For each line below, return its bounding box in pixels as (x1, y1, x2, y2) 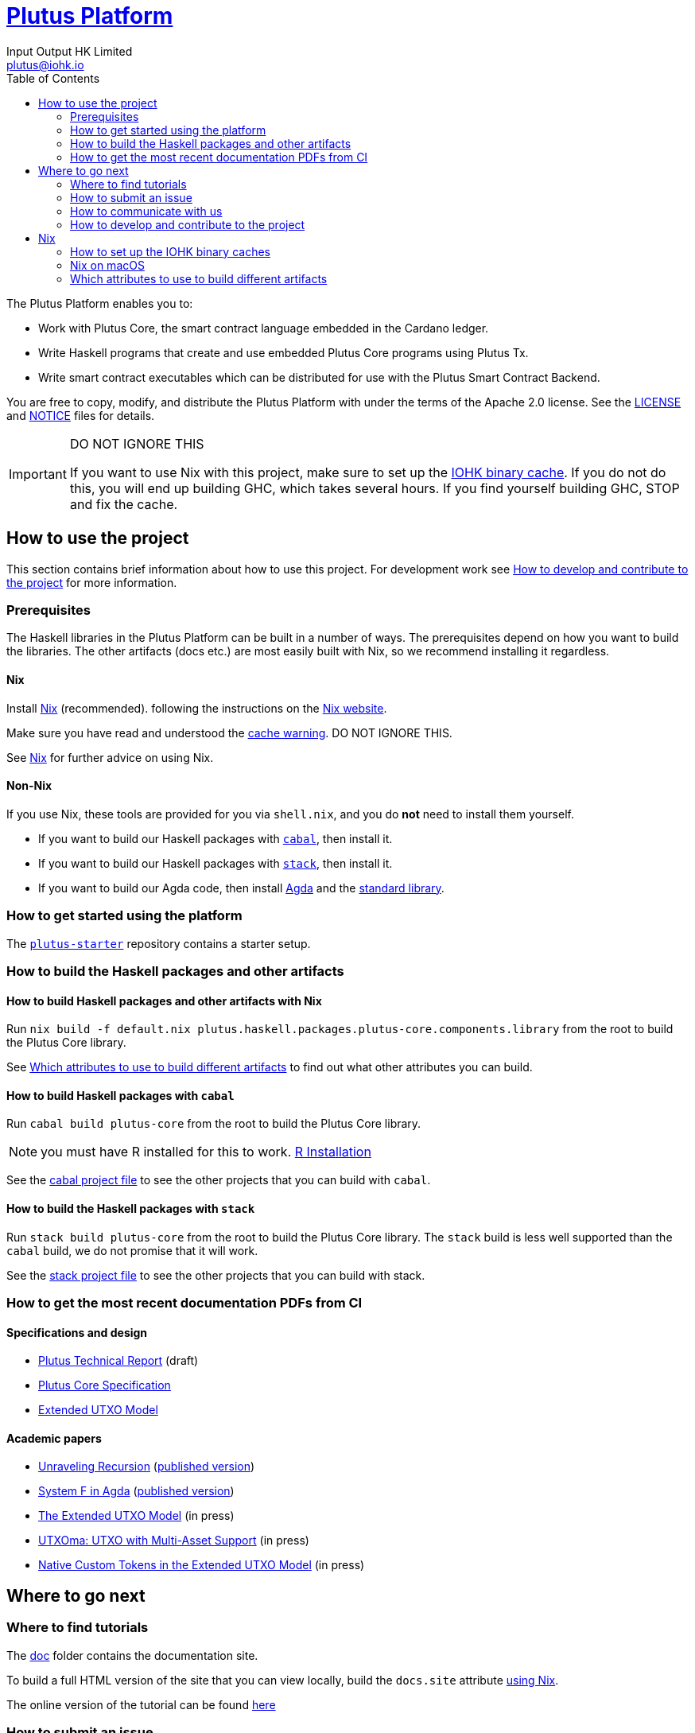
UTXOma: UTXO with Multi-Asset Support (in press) (38, 1533, 309, 1548)
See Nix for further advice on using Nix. (6, 750, 214, 764)
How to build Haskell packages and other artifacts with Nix (6, 993, 322, 1008)
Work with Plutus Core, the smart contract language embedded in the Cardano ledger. (38, 321, 489, 335)
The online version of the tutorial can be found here (6, 1697, 276, 1712)
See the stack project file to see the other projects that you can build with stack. (6, 1268, 425, 1282)
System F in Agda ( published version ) (38, 1484, 235, 1498)
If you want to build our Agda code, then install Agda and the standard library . (38, 880, 445, 895)
